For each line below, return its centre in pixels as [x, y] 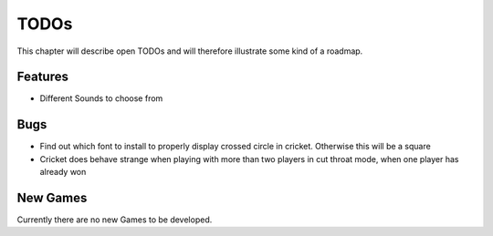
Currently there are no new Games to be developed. [115, 220]
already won [63, 172]
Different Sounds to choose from [101, 98]
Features [42, 77]
